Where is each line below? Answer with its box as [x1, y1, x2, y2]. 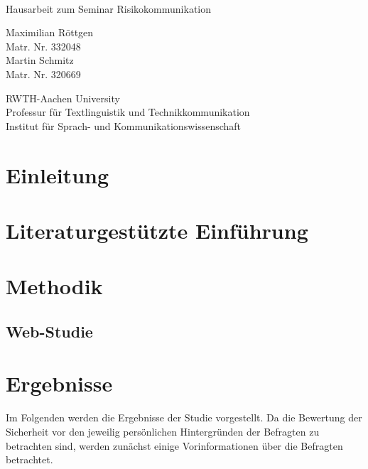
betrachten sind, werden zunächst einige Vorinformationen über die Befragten [6, 438, 343, 453]
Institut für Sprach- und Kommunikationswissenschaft [6, 118, 242, 133]
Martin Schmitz [6, 53, 74, 68]
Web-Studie [6, 320, 93, 342]
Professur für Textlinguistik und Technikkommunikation [6, 104, 250, 119]
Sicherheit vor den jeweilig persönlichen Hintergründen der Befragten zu [6, 424, 320, 438]
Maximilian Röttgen [6, 25, 94, 40]
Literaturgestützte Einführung [6, 215, 308, 244]
